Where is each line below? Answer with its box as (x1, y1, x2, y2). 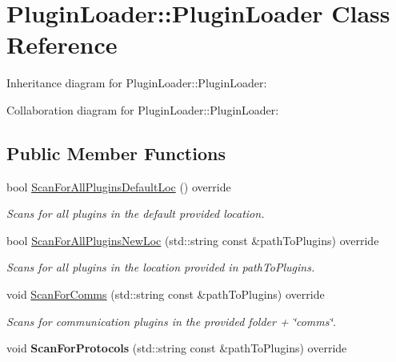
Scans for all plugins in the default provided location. (6, 205, 265, 222)
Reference (6, 28, 118, 61)
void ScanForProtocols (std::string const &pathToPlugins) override (6, 340, 347, 356)
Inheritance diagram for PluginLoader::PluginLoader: (6, 74, 267, 91)
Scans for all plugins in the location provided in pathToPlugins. (6, 259, 315, 276)
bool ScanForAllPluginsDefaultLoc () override (6, 178, 231, 195)
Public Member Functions (6, 140, 226, 165)
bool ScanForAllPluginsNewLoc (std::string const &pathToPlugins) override (6, 231, 379, 248)
